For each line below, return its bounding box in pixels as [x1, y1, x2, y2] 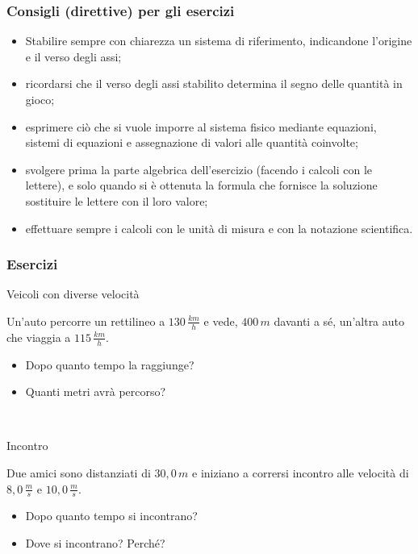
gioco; [25, 91, 55, 107]
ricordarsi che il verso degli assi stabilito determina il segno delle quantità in [25, 75, 403, 92]
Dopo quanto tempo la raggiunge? [25, 356, 194, 373]
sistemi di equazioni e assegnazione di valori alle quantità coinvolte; [25, 134, 358, 151]
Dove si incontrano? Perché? [25, 535, 165, 552]
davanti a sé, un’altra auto [274, 312, 405, 329]
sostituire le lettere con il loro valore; [25, 192, 208, 209]
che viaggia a [6, 328, 71, 345]
